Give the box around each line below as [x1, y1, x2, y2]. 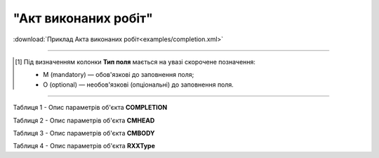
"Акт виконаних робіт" [13, 10, 154, 26]
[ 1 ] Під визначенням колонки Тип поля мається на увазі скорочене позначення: [15, 57, 256, 66]
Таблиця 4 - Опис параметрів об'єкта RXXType [13, 142, 156, 150]
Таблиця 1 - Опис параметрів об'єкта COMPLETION [13, 103, 168, 112]
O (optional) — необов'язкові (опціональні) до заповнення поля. [43, 80, 234, 89]
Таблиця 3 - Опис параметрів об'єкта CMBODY [13, 129, 155, 137]
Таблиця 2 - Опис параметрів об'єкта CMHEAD [13, 116, 155, 124]
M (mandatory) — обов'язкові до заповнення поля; [43, 71, 194, 79]
